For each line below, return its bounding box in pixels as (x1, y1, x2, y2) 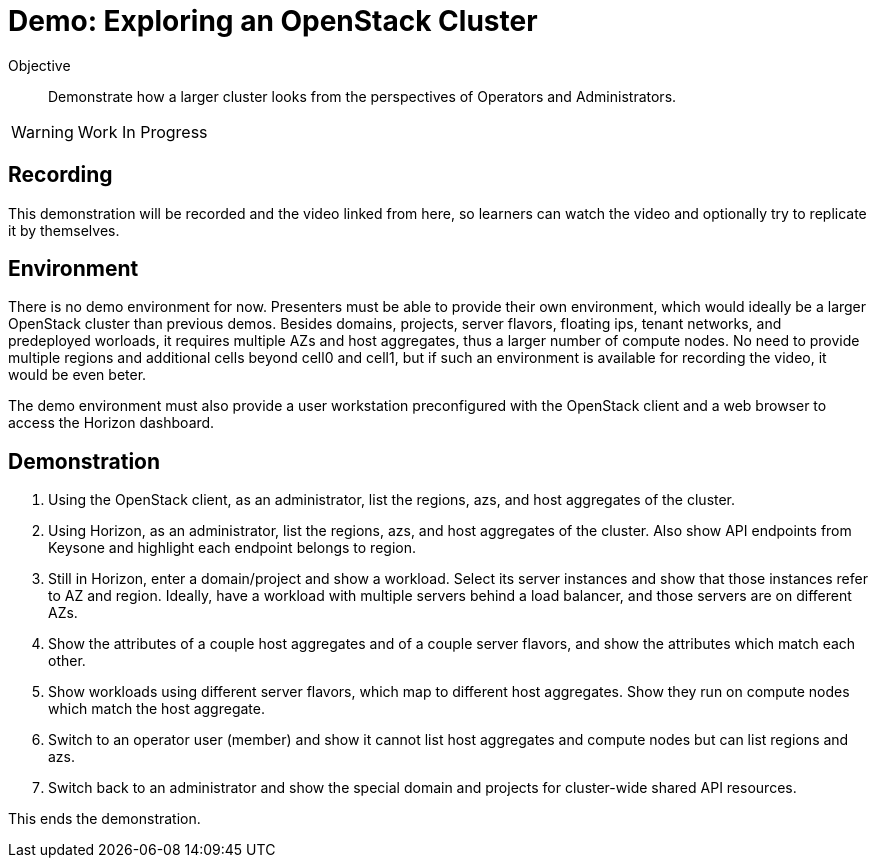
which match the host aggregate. (48, 700, 265, 718)
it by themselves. (8, 221, 120, 239)
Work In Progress (77, 121, 208, 142)
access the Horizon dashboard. (8, 414, 215, 432)
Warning (11, 121, 74, 142)
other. (48, 652, 86, 670)
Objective (8, 56, 71, 74)
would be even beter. (8, 366, 147, 384)
